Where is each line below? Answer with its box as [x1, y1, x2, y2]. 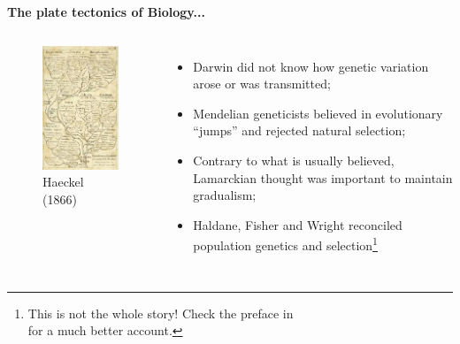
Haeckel [42, 172, 84, 191]
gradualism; [193, 186, 257, 204]
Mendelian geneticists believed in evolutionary [193, 103, 443, 122]
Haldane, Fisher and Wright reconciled [193, 215, 402, 233]
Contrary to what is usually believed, [193, 150, 395, 169]
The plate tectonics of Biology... [7, 3, 205, 20]
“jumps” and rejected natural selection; [193, 121, 406, 140]
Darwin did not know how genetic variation [193, 57, 429, 75]
